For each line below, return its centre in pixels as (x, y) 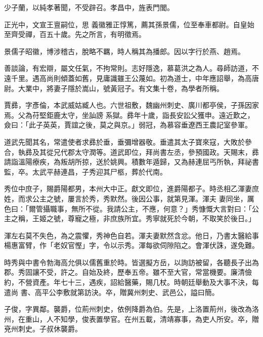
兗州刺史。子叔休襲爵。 (43, 329)
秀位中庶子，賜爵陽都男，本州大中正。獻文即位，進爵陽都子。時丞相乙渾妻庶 (131, 188)
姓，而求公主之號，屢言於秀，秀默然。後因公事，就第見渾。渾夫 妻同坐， (126, 198)
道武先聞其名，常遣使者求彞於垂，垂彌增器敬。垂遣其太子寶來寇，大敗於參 (128, 141)
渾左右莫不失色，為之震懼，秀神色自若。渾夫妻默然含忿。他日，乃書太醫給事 (131, 235)
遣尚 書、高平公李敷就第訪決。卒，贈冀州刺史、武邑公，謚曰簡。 (112, 292)
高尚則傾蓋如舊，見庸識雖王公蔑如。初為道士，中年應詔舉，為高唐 (149, 78)
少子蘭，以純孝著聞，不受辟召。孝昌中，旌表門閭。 (89, 7)
